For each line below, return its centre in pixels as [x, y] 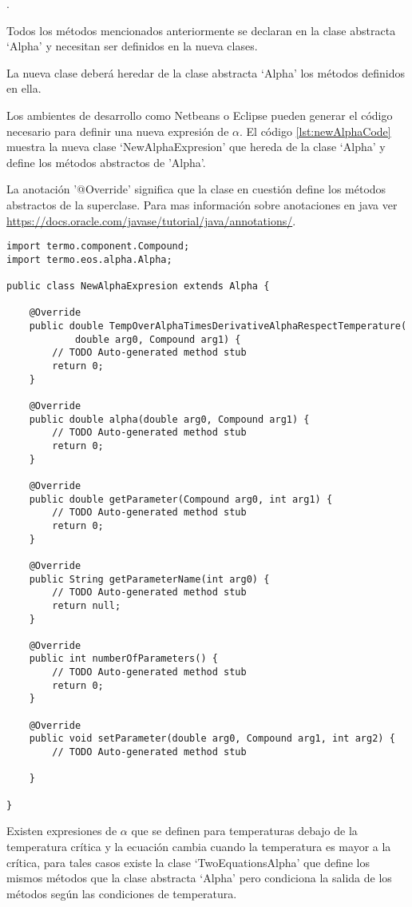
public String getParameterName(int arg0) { [149, 579]
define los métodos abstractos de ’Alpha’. [106, 162]
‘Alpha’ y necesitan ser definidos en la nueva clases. [132, 46]
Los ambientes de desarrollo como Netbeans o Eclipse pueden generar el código [200, 115]
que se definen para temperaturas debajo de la [244, 831]
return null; [87, 605]
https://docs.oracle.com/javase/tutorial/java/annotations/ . [151, 220]
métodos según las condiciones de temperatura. [122, 893]
